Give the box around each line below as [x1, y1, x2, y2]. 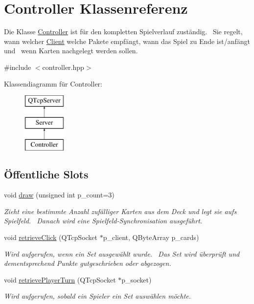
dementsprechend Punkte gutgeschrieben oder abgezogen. [4, 258, 171, 268]
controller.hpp [42, 62, 84, 72]
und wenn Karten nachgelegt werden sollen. [4, 45, 138, 56]
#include [4, 62, 31, 72]
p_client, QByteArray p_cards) [103, 232, 199, 242]
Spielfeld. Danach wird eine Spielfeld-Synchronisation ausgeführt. [4, 216, 203, 226]
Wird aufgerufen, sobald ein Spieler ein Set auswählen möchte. [4, 291, 191, 301]
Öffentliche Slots [4, 167, 89, 182]
